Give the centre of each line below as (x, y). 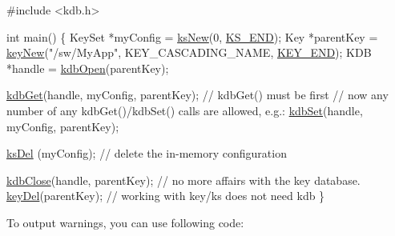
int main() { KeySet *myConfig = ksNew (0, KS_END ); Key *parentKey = (192, 36)
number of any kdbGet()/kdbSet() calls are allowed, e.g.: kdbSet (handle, (185, 110)
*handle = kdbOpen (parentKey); (88, 68)
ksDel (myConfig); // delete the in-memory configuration (147, 153)
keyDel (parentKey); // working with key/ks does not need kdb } (166, 196)
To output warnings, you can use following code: (125, 222)
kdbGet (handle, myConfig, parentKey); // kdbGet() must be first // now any (197, 95)
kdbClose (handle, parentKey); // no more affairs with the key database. (183, 180)
